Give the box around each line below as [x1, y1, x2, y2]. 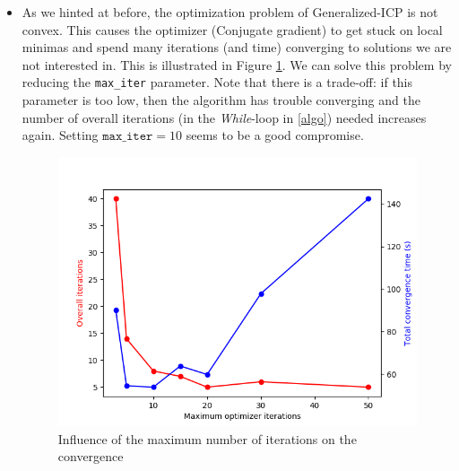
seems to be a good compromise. [186, 126, 364, 144]
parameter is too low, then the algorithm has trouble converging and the [22, 91, 420, 109]
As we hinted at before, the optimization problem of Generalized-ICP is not [22, 3, 438, 21]
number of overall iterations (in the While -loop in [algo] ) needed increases [22, 108, 427, 126]
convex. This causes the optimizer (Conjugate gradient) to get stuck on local [22, 20, 443, 39]
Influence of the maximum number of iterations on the [57, 429, 357, 448]
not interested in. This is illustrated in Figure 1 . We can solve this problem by [22, 55, 452, 74]
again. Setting [22, 126, 99, 144]
